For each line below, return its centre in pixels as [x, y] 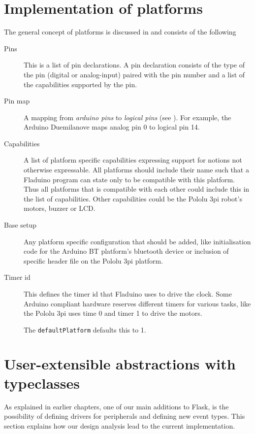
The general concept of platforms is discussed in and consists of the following [120, 32]
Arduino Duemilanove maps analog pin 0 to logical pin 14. [112, 127]
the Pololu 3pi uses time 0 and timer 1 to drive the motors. [113, 313]
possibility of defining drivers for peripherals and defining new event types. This [125, 416]
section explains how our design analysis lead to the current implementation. [120, 425]
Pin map [17, 101]
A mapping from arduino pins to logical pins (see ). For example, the [127, 117]
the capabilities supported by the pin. [80, 84]
